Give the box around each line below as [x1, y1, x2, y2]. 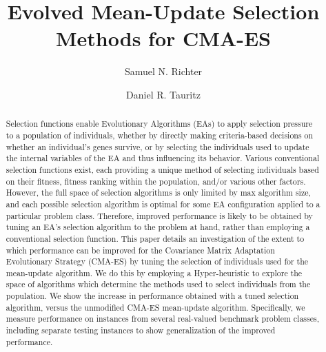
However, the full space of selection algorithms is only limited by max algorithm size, [6, 187, 311, 198]
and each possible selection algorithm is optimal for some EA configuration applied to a [6, 198, 320, 209]
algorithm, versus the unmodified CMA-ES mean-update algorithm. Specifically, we [6, 301, 305, 313]
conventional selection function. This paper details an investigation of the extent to [6, 232, 305, 244]
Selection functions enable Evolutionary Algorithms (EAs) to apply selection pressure [6, 118, 313, 130]
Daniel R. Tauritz [126, 87, 201, 101]
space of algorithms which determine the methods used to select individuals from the [6, 278, 311, 290]
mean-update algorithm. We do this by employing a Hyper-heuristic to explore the [6, 267, 303, 278]
